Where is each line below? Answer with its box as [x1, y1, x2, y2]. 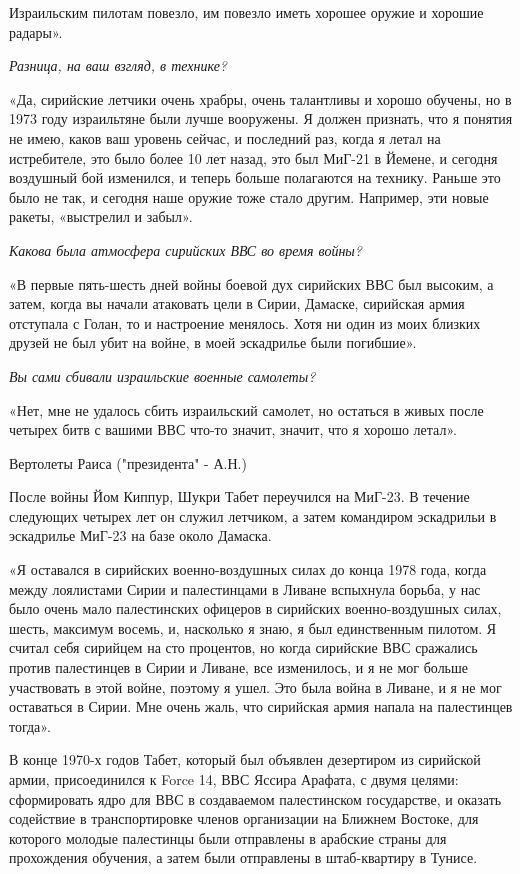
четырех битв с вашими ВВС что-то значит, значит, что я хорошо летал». [9, 419, 457, 440]
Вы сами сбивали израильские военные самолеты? [9, 365, 316, 386]
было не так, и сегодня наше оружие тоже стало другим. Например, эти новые [9, 186, 489, 207]
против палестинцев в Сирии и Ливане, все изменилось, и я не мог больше [9, 657, 469, 678]
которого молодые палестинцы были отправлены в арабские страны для [9, 827, 447, 848]
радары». [9, 21, 63, 42]
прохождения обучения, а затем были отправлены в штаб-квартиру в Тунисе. [9, 847, 478, 868]
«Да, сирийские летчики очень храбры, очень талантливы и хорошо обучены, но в [9, 88, 512, 109]
